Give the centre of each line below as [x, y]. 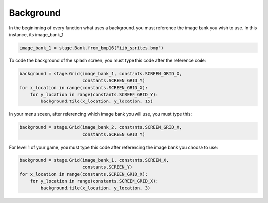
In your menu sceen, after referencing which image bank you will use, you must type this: [100, 114]
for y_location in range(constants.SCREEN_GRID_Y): [94, 95]
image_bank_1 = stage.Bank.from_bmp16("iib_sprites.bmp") [92, 48]
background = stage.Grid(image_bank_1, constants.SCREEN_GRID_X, [101, 74]
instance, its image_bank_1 [36, 34]
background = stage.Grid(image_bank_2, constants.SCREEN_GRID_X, [101, 127]
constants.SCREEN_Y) [107, 167]
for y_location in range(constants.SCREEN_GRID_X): [94, 181]
